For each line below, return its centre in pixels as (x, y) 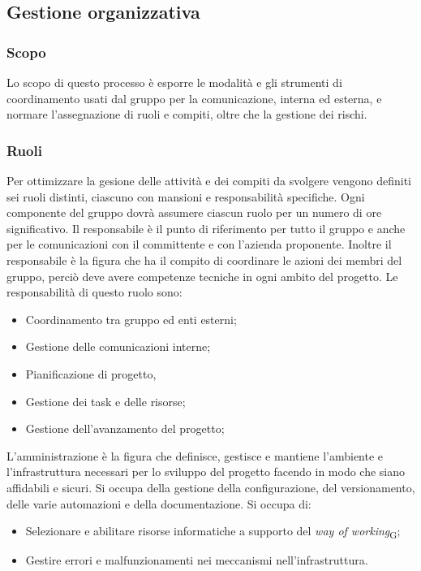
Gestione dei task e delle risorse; (105, 401)
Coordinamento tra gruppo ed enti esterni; (131, 319)
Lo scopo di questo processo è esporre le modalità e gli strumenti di (174, 82)
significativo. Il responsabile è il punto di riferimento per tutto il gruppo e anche (206, 228)
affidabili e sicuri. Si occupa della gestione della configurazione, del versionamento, (211, 487)
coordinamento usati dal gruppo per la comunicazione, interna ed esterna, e (194, 98)
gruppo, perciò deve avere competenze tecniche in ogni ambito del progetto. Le (202, 276)
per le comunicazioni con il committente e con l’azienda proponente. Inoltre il (199, 244)
